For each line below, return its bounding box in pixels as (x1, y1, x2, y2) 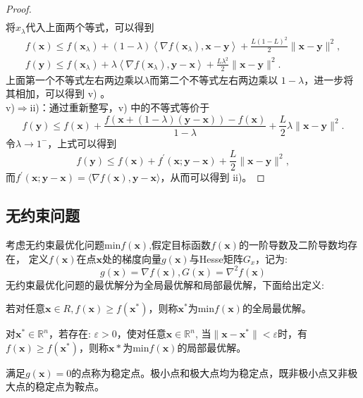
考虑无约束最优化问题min (6, 237, 121, 252)
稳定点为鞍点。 (35, 379, 104, 394)
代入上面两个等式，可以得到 (25, 20, 154, 35)
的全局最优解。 (242, 301, 312, 316)
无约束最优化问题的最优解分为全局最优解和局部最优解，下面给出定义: (6, 277, 324, 292)
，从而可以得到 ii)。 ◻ (160, 170, 265, 185)
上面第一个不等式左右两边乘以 (6, 72, 144, 87)
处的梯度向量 (102, 251, 162, 266)
